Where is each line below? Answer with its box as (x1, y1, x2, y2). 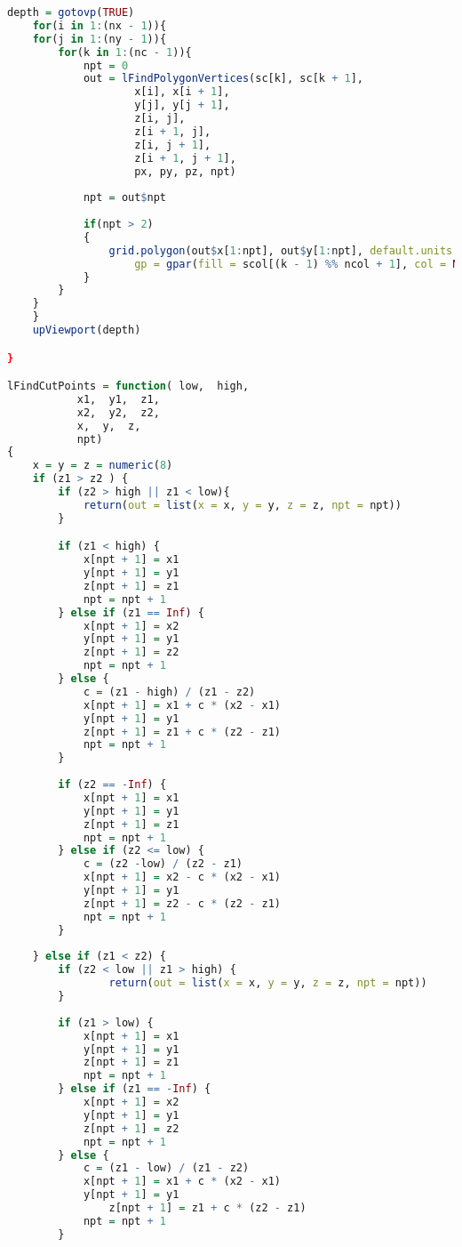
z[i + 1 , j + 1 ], (134, 151, 236, 165)
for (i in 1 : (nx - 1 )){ (32, 19, 167, 32)
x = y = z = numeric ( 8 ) (32, 459, 173, 472)
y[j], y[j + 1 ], (134, 99, 230, 112)
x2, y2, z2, (76, 406, 160, 419)
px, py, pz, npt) (134, 165, 236, 178)
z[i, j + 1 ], (134, 138, 211, 151)
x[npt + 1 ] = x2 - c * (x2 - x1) (83, 871, 281, 884)
